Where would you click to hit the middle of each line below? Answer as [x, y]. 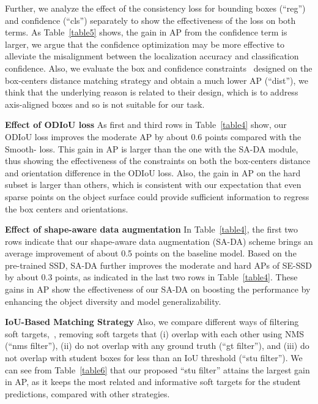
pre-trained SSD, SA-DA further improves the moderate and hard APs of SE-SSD [158, 265]
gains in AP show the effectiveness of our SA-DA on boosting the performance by [158, 289]
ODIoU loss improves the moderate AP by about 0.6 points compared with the [153, 136]
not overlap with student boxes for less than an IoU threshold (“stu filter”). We [154, 358]
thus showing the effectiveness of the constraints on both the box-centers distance [158, 161]
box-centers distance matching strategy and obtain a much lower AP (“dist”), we [157, 80]
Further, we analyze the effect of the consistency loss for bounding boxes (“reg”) [155, 8]
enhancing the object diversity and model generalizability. [113, 301]
